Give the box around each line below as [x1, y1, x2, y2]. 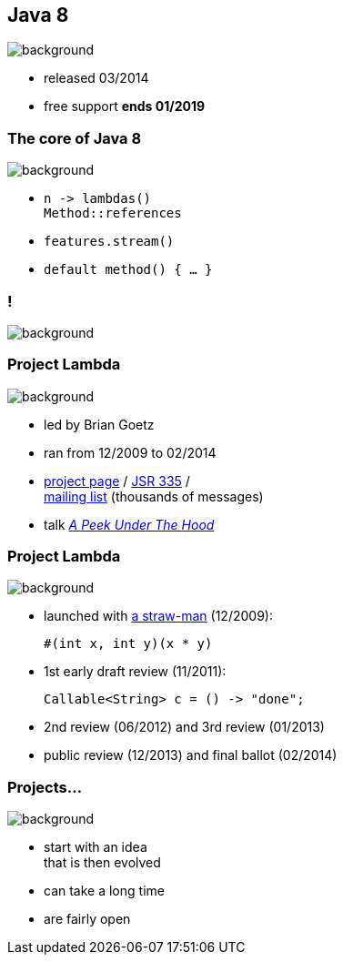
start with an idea [44, 839, 147, 856]
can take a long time [44, 883, 165, 899]
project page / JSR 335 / [44, 472, 190, 489]
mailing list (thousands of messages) [44, 488, 264, 504]
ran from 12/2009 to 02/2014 [44, 444, 217, 461]
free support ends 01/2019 [44, 98, 206, 115]
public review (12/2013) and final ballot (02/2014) [44, 747, 338, 764]
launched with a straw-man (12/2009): [44, 608, 273, 624]
